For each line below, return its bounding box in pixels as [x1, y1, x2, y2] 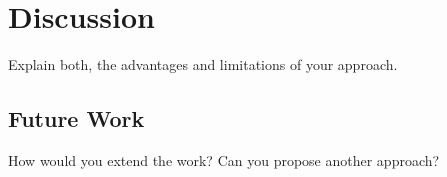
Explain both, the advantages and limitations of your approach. [8, 54, 398, 75]
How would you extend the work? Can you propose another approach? [8, 149, 440, 170]
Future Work [8, 103, 145, 134]
